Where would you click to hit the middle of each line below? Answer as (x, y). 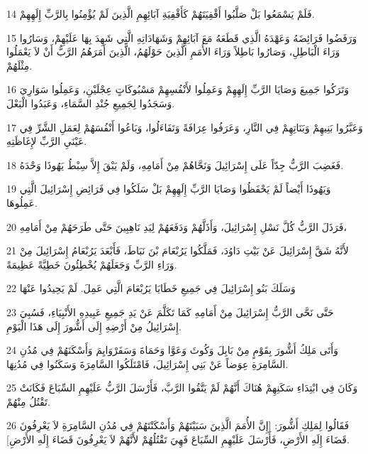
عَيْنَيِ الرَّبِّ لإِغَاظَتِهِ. (47, 141)
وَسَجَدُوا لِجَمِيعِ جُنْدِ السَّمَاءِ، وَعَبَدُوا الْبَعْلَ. (91, 103)
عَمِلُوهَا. (22, 202)
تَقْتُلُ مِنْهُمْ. (28, 401)
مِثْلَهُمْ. (19, 65)
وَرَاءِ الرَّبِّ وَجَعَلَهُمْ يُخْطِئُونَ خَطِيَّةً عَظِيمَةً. (92, 264)
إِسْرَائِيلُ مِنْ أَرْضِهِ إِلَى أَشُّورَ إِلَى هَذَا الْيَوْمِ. (94, 326)
